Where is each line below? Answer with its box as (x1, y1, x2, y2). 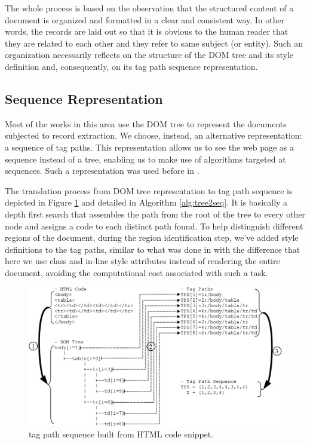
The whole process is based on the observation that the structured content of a (5, 2, 294, 14)
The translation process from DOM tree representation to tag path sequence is (5, 184, 293, 197)
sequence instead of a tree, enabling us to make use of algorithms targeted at (5, 152, 286, 165)
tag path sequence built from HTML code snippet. (29, 428, 214, 440)
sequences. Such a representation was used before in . (5, 164, 199, 177)
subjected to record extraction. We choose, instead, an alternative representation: (5, 129, 302, 142)
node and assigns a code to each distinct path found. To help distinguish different (5, 219, 303, 232)
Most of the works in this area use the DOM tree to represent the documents (5, 117, 287, 130)
